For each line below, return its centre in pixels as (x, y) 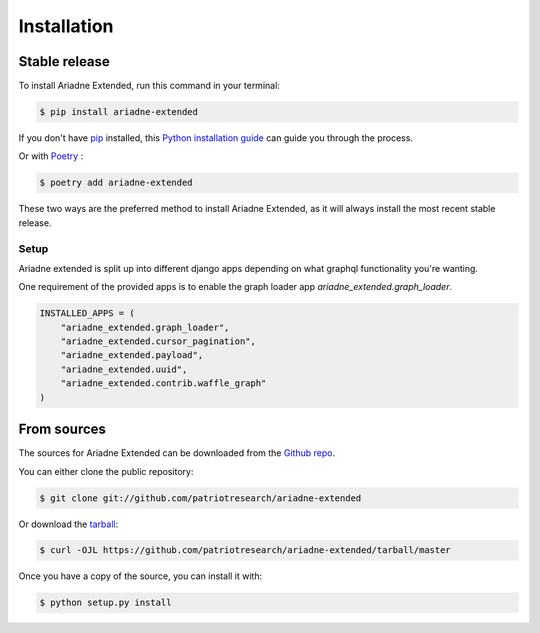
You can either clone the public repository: (106, 471)
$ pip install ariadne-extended (119, 112)
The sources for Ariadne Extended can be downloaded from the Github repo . (176, 453)
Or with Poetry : (51, 156)
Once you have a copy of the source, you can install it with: (140, 576)
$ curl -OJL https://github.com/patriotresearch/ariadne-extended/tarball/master (245, 550)
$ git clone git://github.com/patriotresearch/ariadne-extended (200, 498)
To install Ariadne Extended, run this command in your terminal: (149, 86)
